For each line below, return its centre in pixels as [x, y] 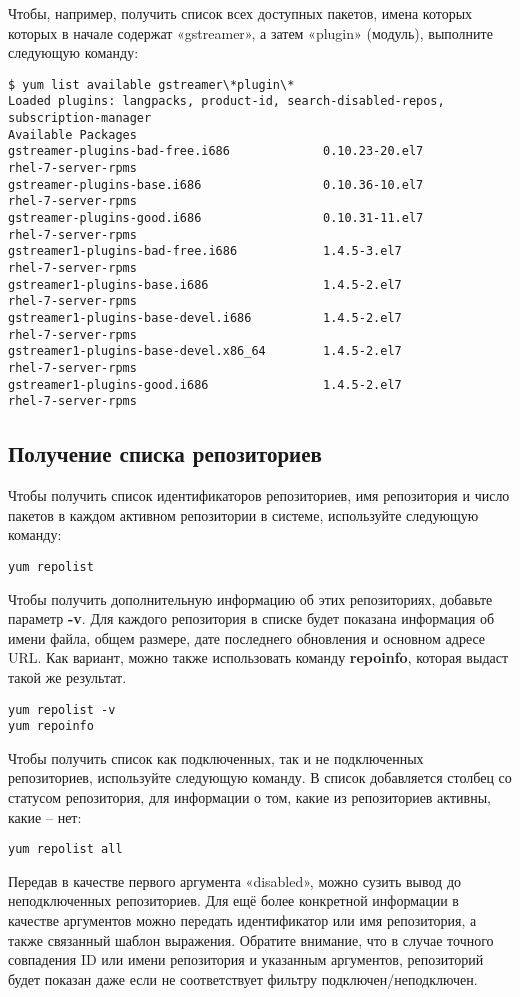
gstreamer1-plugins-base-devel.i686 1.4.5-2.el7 [205, 317]
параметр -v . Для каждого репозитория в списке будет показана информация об [251, 618]
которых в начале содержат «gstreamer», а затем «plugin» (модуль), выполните [250, 32]
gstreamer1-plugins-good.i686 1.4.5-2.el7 [205, 384]
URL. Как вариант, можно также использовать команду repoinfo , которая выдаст [258, 657]
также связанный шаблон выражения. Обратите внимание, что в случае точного [251, 939]
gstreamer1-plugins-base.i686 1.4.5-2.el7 [205, 284]
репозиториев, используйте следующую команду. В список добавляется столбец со [260, 777]
